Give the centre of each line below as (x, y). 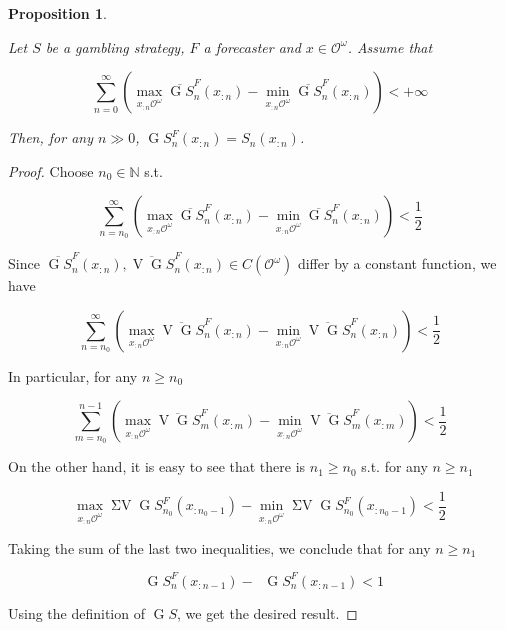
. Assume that (390, 46)
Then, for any (50, 137)
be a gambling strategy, (115, 46)
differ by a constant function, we (397, 263)
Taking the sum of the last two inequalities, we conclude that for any (219, 547)
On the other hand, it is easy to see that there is (157, 466)
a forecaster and (252, 46)
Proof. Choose (51, 170)
